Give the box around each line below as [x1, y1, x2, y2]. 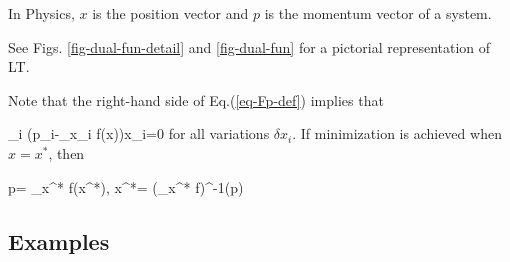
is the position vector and [92, 3, 249, 23]
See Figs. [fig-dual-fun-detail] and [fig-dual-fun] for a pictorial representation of [8, 36, 491, 57]
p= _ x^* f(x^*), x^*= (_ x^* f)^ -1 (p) [8, 176, 244, 197]
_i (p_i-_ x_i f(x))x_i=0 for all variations [8, 123, 270, 144]
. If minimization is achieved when [292, 123, 502, 144]
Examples [8, 225, 110, 256]
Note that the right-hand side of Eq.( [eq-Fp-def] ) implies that [8, 89, 384, 110]
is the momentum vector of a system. [264, 3, 492, 23]
